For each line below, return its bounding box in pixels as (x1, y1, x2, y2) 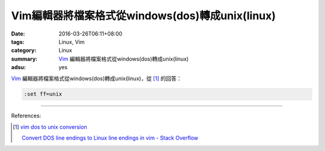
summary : (11, 55, 38, 63)
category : (11, 47, 37, 54)
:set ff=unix (23, 91, 63, 97)
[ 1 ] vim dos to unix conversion (13, 123, 87, 131)
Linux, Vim (58, 38, 85, 45)
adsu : (11, 64, 26, 71)
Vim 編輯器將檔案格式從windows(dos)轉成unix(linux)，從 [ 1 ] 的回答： (11, 75, 182, 82)
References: (11, 112, 42, 120)
